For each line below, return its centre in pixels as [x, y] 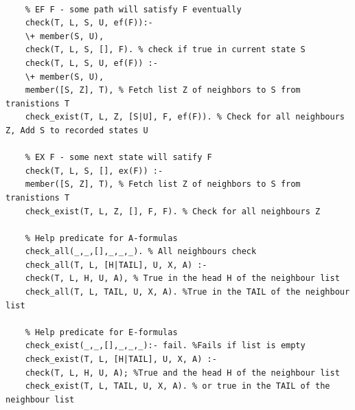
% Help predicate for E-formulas [101, 332]
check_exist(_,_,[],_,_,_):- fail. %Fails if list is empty [165, 346]
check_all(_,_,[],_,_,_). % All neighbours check [141, 252]
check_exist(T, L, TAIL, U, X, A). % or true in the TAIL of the [177, 386]
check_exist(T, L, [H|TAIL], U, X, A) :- [121, 360]
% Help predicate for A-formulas [101, 238]
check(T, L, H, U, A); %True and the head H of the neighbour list [182, 373]
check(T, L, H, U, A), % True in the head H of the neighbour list [182, 278]
